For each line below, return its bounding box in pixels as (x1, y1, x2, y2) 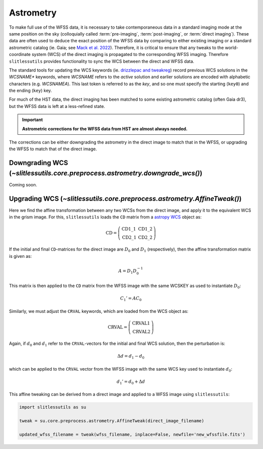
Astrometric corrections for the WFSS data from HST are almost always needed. (22, 126, 188, 131)
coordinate (9, 52, 31, 57)
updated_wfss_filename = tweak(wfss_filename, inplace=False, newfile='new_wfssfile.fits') (19, 431, 245, 437)
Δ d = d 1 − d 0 (117, 353, 145, 360)
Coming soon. (9, 181, 38, 187)
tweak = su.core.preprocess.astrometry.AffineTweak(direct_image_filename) (19, 418, 205, 424)
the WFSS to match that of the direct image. (9, 146, 97, 152)
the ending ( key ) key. (9, 88, 52, 93)
